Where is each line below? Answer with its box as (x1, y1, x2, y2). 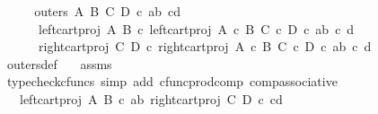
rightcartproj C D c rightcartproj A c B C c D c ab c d (38, 37, 372, 56)
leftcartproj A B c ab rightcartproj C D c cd (19, 89, 283, 108)
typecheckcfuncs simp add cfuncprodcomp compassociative (6, 72, 338, 91)
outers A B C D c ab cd (34, 2, 180, 20)
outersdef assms (6, 54, 112, 73)
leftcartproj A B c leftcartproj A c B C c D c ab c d (38, 19, 355, 38)
